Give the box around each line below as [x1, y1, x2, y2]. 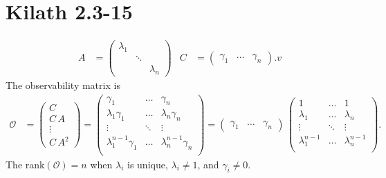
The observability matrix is [6, 77, 120, 92]
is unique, [127, 157, 168, 171]
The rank [6, 157, 45, 171]
